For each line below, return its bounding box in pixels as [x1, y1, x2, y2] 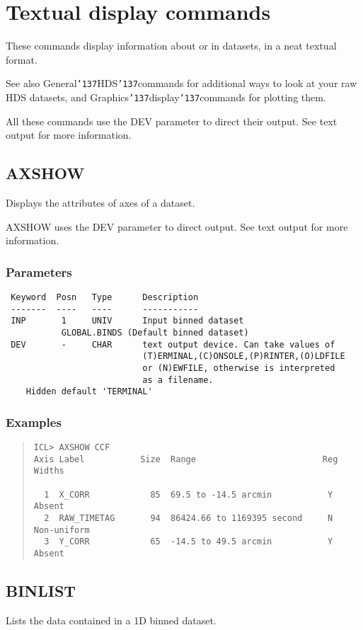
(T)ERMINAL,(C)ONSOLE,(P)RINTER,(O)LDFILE [142, 351, 345, 362]
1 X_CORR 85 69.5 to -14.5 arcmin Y [44, 489, 333, 500]
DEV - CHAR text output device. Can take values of [11, 339, 335, 350]
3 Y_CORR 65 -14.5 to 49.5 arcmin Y [44, 537, 333, 547]
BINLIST [6, 580, 76, 602]
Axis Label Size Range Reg [33, 454, 338, 464]
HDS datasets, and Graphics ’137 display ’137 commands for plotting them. [6, 89, 326, 104]
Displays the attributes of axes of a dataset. [6, 195, 195, 210]
